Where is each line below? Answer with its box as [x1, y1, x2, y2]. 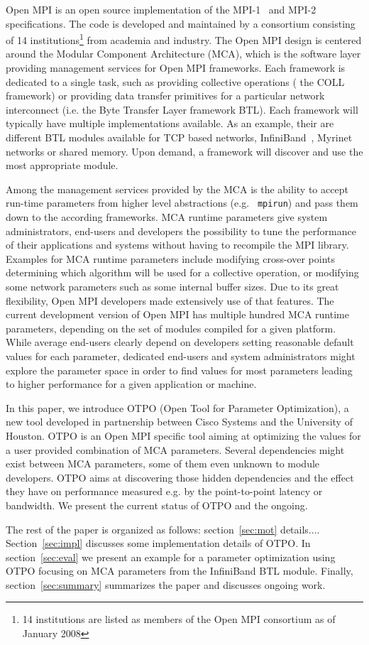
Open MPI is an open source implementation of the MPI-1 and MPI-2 [6, 2, 316, 16]
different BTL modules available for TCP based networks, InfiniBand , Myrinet [6, 130, 353, 144]
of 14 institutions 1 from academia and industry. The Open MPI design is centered [6, 31, 362, 47]
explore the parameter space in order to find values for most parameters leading [6, 362, 353, 377]
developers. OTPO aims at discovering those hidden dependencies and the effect [6, 470, 354, 484]
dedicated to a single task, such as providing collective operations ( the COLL [6, 74, 345, 89]
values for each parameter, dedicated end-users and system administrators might [6, 348, 356, 363]
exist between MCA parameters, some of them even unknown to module [6, 456, 320, 471]
